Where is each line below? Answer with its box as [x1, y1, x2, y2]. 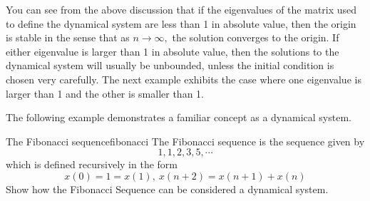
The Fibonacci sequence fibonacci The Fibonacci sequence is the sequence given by [6, 133, 365, 148]
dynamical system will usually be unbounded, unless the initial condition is [6, 58, 334, 73]
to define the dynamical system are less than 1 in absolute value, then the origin [6, 16, 356, 31]
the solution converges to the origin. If [172, 30, 339, 45]
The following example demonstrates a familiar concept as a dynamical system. [6, 110, 351, 125]
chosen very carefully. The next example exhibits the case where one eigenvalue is [6, 71, 361, 86]
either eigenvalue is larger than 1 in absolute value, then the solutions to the [6, 43, 339, 58]
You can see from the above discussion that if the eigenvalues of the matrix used [6, 2, 357, 16]
